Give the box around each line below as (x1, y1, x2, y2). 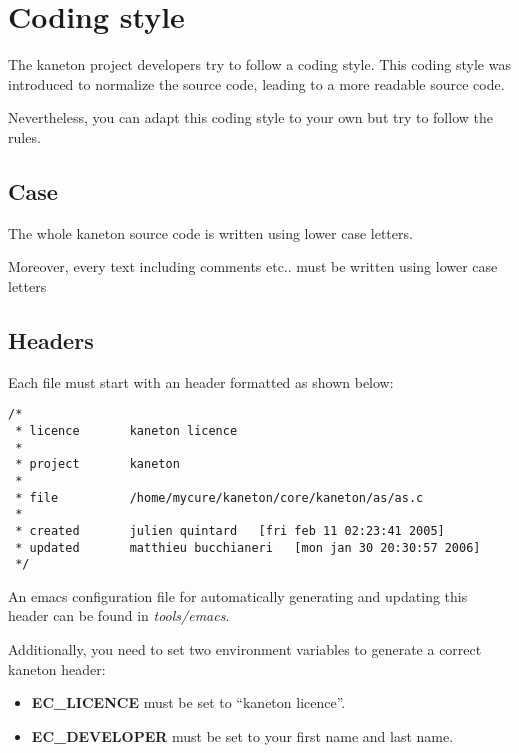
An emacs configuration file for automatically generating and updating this (8, 585, 468, 606)
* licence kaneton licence (15, 423, 238, 438)
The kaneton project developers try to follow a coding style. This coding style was (8, 54, 511, 75)
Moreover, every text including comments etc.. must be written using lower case (8, 256, 498, 277)
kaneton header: (8, 658, 106, 679)
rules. (8, 126, 41, 147)
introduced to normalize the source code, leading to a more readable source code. (8, 73, 505, 94)
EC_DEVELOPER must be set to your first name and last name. (31, 725, 454, 746)
